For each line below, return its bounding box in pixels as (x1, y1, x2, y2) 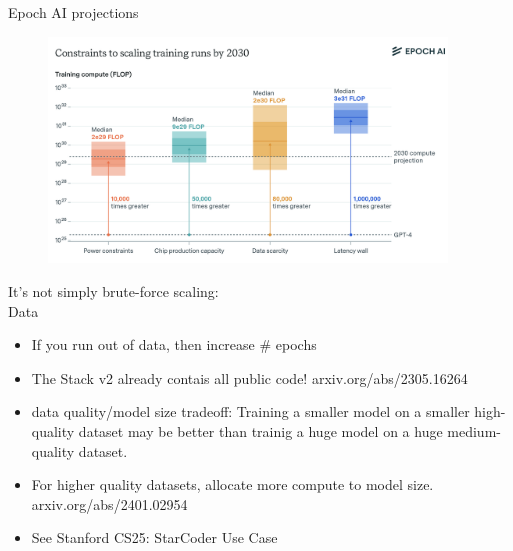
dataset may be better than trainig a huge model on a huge (78, 420, 443, 441)
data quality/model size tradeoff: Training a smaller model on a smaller (31, 401, 470, 422)
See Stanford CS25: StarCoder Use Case (31, 527, 278, 548)
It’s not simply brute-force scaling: (8, 280, 219, 301)
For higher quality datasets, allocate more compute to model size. (31, 474, 434, 495)
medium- (447, 420, 501, 441)
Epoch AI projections (8, 2, 139, 22)
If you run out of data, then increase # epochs (31, 334, 317, 355)
